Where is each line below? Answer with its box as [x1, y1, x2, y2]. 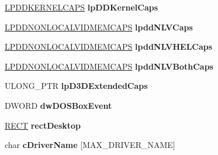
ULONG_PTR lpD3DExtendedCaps [5, 80, 148, 92]
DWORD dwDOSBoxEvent [5, 99, 112, 111]
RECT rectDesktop [5, 119, 81, 131]
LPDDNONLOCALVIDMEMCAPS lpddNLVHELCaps [5, 40, 213, 53]
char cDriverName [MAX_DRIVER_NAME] [5, 139, 175, 151]
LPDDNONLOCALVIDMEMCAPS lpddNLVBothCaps [5, 60, 213, 72]
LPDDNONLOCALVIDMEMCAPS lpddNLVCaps [5, 20, 193, 33]
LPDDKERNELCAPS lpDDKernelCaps [5, 1, 158, 13]
